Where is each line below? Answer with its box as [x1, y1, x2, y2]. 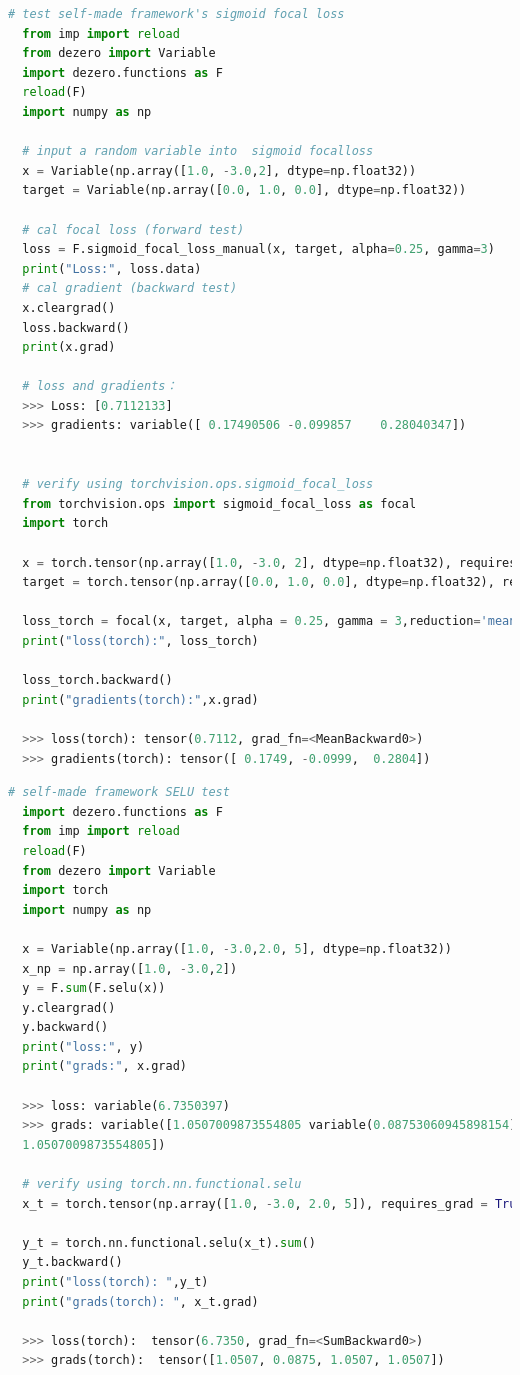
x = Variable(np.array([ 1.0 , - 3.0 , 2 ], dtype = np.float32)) [22, 163, 417, 178]
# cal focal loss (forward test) [22, 222, 245, 237]
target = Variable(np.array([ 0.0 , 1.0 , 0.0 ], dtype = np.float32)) [22, 183, 467, 198]
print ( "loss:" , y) [22, 1039, 145, 1054]
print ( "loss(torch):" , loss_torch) [22, 634, 259, 648]
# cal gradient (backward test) [22, 281, 238, 296]
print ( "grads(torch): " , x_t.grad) [22, 1294, 259, 1309]
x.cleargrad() [22, 300, 116, 315]
